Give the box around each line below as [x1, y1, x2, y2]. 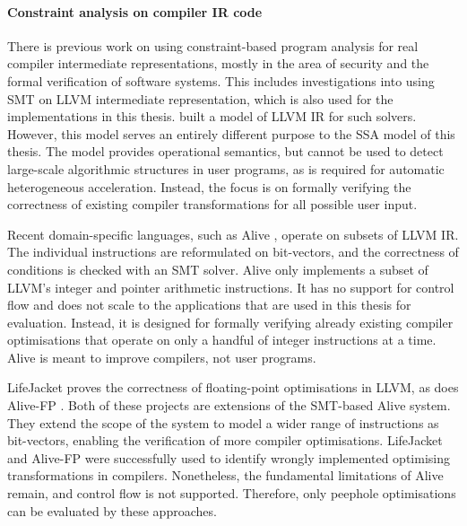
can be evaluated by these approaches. [7, 501, 217, 520]
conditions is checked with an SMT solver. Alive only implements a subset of [7, 259, 428, 278]
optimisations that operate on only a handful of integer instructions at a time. [7, 330, 437, 349]
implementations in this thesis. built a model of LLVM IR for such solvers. [7, 107, 417, 126]
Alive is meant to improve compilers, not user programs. [7, 347, 316, 366]
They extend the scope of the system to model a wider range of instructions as [7, 413, 439, 432]
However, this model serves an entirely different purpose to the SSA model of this [7, 124, 455, 143]
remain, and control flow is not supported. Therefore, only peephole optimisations [7, 484, 456, 503]
